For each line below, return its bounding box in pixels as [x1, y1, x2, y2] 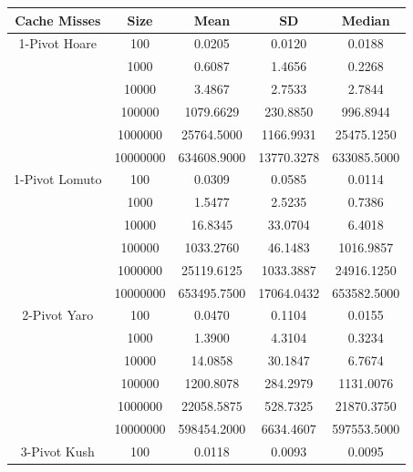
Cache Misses [15, 10, 101, 29]
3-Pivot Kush [20, 441, 95, 460]
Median [341, 10, 390, 29]
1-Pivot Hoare [18, 34, 97, 53]
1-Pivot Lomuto [14, 169, 102, 189]
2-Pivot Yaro [22, 305, 94, 324]
